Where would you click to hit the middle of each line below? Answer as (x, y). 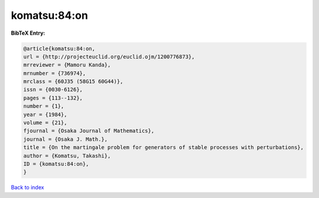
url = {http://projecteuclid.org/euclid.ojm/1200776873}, (109, 57)
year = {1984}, (45, 114)
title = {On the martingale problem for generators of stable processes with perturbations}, (164, 148)
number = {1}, (44, 106)
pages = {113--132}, (53, 98)
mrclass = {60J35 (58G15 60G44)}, (73, 82)
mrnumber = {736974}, (55, 73)
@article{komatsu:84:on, (59, 48)
